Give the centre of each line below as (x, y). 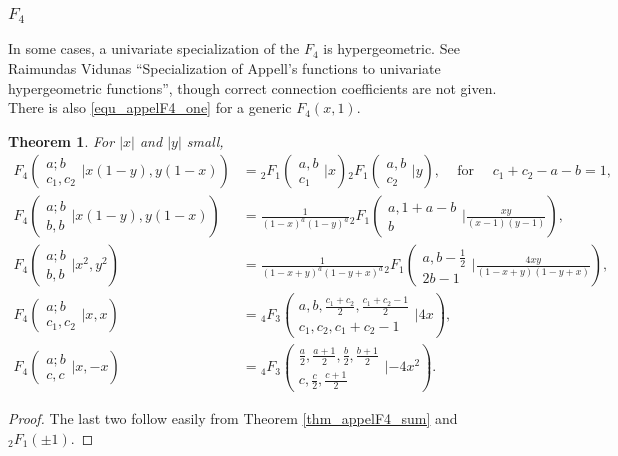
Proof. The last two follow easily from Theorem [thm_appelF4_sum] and (233, 417)
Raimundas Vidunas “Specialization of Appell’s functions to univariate (224, 67)
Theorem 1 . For (61, 140)
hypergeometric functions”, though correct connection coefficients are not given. (252, 87)
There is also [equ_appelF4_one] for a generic (150, 107)
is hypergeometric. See (391, 48)
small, (205, 140)
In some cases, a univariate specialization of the (154, 48)
